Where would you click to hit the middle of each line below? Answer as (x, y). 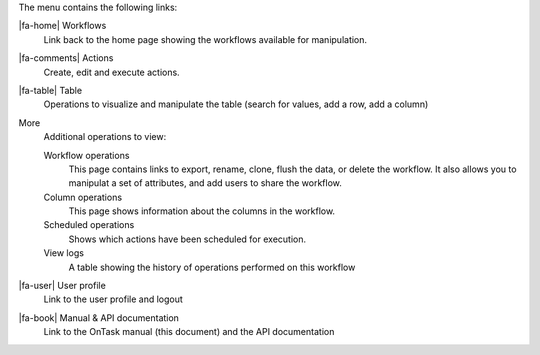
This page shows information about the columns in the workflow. (201, 211)
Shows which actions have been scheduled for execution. (187, 239)
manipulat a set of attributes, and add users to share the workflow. (205, 183)
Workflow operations (86, 155)
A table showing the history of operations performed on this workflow (212, 267)
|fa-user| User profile (62, 286)
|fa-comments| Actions (66, 58)
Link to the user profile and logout (113, 299)
